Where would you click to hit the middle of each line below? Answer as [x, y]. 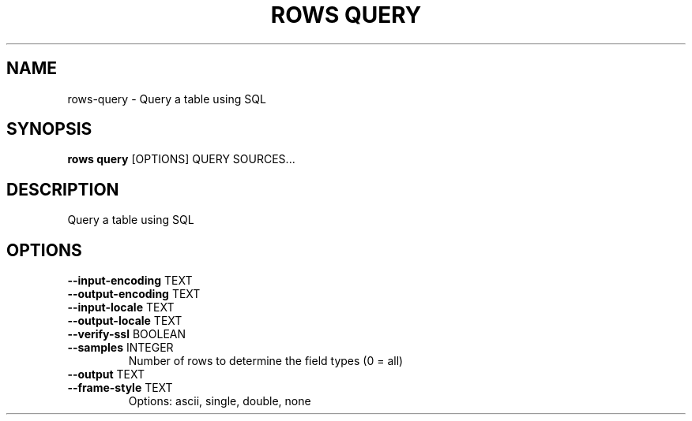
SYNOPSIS [49, 129]
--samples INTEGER [120, 348]
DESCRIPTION [63, 189]
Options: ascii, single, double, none [220, 401]
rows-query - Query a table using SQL [167, 99]
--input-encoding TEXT [130, 281]
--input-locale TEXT [121, 307]
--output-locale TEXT [125, 321]
